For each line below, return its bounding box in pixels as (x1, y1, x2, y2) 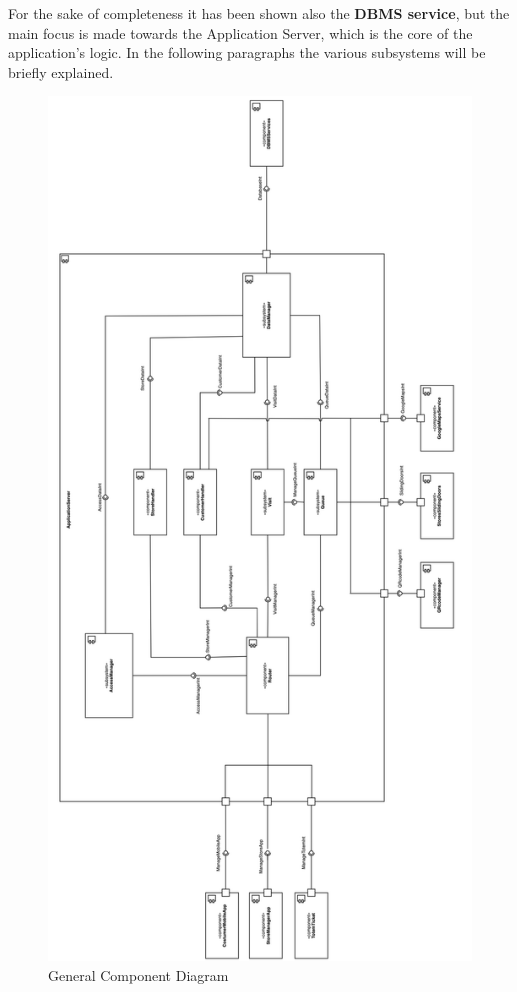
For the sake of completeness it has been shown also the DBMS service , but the (8, 3, 510, 23)
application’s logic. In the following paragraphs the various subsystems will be (8, 42, 486, 63)
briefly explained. (8, 61, 114, 82)
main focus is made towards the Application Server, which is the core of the (8, 22, 473, 43)
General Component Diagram (48, 964, 229, 985)
